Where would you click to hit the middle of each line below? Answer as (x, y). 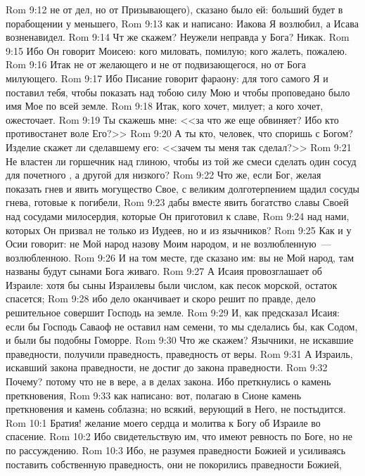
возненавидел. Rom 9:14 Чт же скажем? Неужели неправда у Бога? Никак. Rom (178, 37)
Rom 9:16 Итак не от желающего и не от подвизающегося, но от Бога (156, 64)
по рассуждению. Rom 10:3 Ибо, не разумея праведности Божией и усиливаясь (176, 450)
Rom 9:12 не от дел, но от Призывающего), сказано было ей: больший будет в (174, 9)
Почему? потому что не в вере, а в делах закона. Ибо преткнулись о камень (168, 381)
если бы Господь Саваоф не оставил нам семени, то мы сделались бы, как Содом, (182, 326)
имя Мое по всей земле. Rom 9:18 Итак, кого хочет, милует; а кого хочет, (165, 106)
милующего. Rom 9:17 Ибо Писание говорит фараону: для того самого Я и (167, 78)
